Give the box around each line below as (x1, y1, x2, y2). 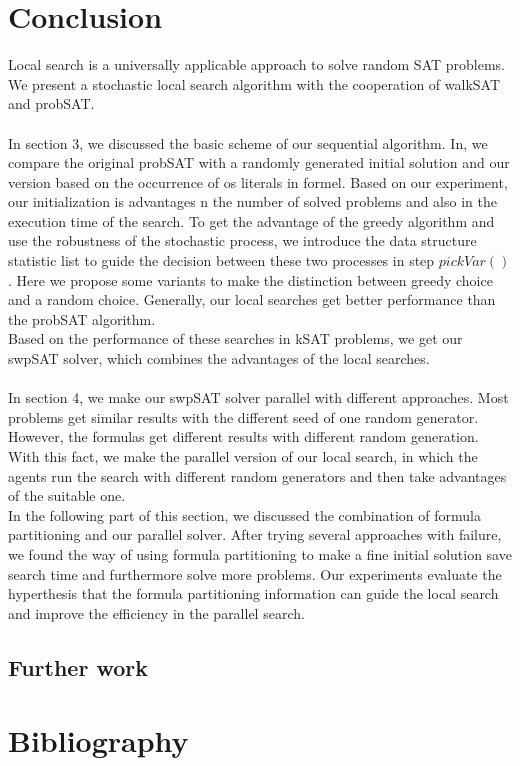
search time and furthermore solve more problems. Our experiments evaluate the (8, 563, 502, 584)
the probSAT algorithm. (8, 308, 156, 329)
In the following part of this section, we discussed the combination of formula (8, 504, 481, 525)
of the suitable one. (8, 485, 126, 506)
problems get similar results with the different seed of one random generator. (8, 406, 479, 427)
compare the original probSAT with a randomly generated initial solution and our (8, 152, 510, 173)
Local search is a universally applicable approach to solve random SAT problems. (8, 54, 505, 75)
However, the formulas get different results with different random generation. (8, 426, 479, 447)
